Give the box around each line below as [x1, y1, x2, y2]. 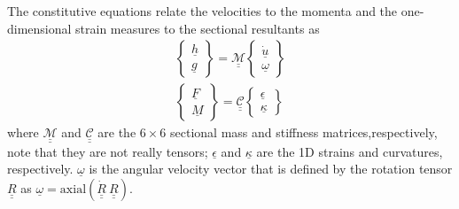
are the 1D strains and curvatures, [256, 142, 443, 160]
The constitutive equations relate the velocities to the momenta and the [7, 2, 398, 19]
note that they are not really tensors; [7, 142, 208, 160]
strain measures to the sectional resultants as [75, 19, 320, 37]
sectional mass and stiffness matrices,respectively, [170, 123, 438, 142]
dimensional [7, 19, 72, 37]
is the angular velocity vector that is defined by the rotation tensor [89, 159, 453, 178]
